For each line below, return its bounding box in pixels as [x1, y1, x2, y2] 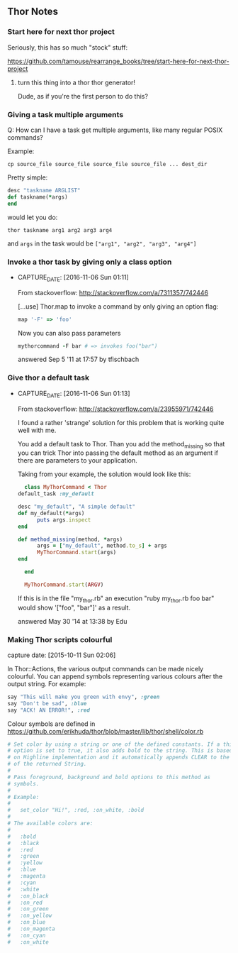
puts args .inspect [36, 516, 91, 524]
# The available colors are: [7, 820, 93, 827]
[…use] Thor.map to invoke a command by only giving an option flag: [17, 302, 219, 311]
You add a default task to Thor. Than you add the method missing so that [17, 439, 225, 450]
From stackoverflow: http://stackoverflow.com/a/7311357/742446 [17, 288, 209, 297]
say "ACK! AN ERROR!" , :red [7, 706, 91, 714]
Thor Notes [7, 6, 59, 18]
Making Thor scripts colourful [7, 634, 113, 644]
